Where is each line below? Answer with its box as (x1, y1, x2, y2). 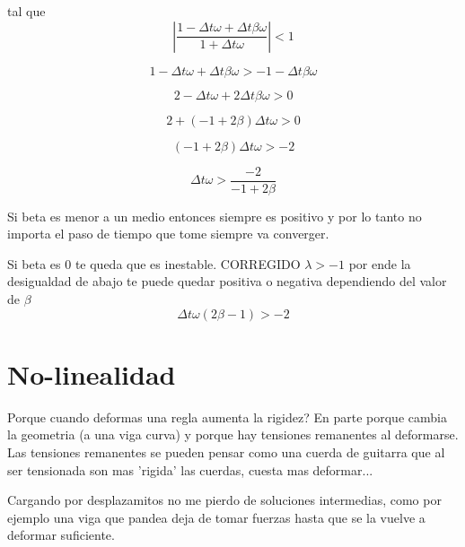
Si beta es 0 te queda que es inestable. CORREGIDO (7, 254, 301, 273)
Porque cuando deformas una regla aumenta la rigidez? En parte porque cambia (7, 407, 447, 426)
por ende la (348, 254, 411, 273)
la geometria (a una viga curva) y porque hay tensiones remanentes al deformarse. (7, 425, 459, 444)
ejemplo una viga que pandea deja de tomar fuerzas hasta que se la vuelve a (7, 508, 426, 526)
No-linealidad (7, 355, 176, 392)
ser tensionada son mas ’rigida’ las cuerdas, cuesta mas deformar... (7, 460, 373, 479)
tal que (7, 2, 46, 20)
